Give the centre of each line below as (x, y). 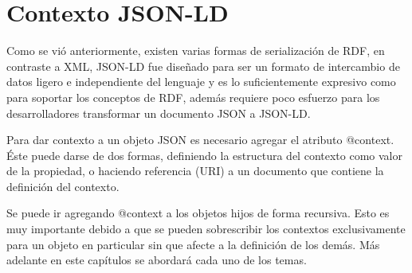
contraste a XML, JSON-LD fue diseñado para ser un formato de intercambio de (203, 66)
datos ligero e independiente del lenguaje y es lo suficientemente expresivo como (201, 82)
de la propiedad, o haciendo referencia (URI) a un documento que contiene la (195, 171)
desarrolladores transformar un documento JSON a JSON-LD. (159, 113)
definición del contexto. (63, 186)
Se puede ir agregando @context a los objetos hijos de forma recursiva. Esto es (198, 213)
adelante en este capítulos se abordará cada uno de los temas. (157, 260)
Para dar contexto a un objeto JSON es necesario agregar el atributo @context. (200, 140)
